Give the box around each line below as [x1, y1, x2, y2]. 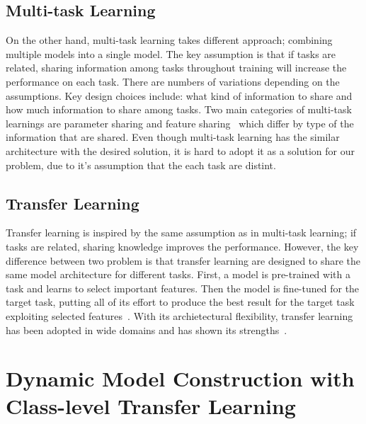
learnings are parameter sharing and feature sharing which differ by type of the [6, 115, 354, 130]
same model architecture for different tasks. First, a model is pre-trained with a [6, 267, 350, 282]
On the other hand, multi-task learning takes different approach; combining [6, 33, 333, 47]
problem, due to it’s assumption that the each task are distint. [6, 157, 276, 172]
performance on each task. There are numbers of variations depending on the [6, 74, 340, 88]
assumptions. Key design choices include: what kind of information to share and [6, 88, 353, 103]
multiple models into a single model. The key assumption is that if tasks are [6, 46, 336, 61]
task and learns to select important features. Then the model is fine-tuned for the [6, 280, 360, 295]
